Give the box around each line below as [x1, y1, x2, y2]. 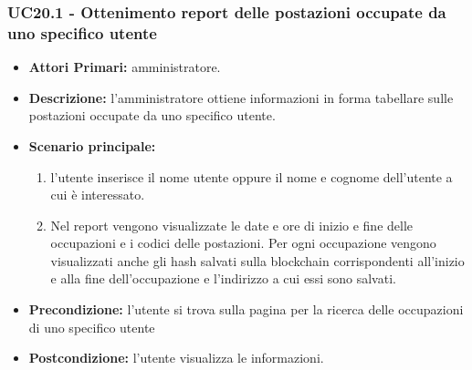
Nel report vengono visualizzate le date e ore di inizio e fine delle [50, 215, 414, 234]
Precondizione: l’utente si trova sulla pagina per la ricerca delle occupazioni [28, 300, 464, 319]
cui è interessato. [50, 185, 145, 204]
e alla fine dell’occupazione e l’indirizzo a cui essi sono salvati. [50, 269, 396, 288]
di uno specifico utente [28, 317, 155, 336]
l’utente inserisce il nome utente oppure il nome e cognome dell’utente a [50, 167, 453, 186]
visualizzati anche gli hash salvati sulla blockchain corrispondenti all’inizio [50, 251, 465, 270]
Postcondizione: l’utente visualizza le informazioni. [28, 348, 324, 367]
